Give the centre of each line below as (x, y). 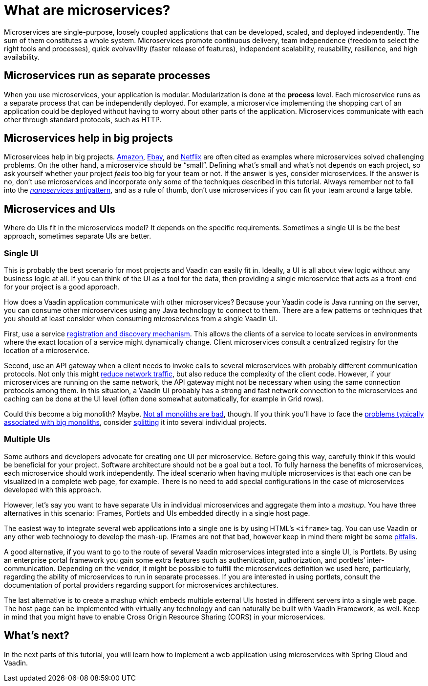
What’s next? (37, 636)
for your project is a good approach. (62, 287)
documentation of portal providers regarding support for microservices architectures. (141, 585)
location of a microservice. (47, 351)
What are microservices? (87, 10)
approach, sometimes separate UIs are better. (78, 236)
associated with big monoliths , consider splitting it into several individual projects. (135, 422)
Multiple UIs (27, 439)
